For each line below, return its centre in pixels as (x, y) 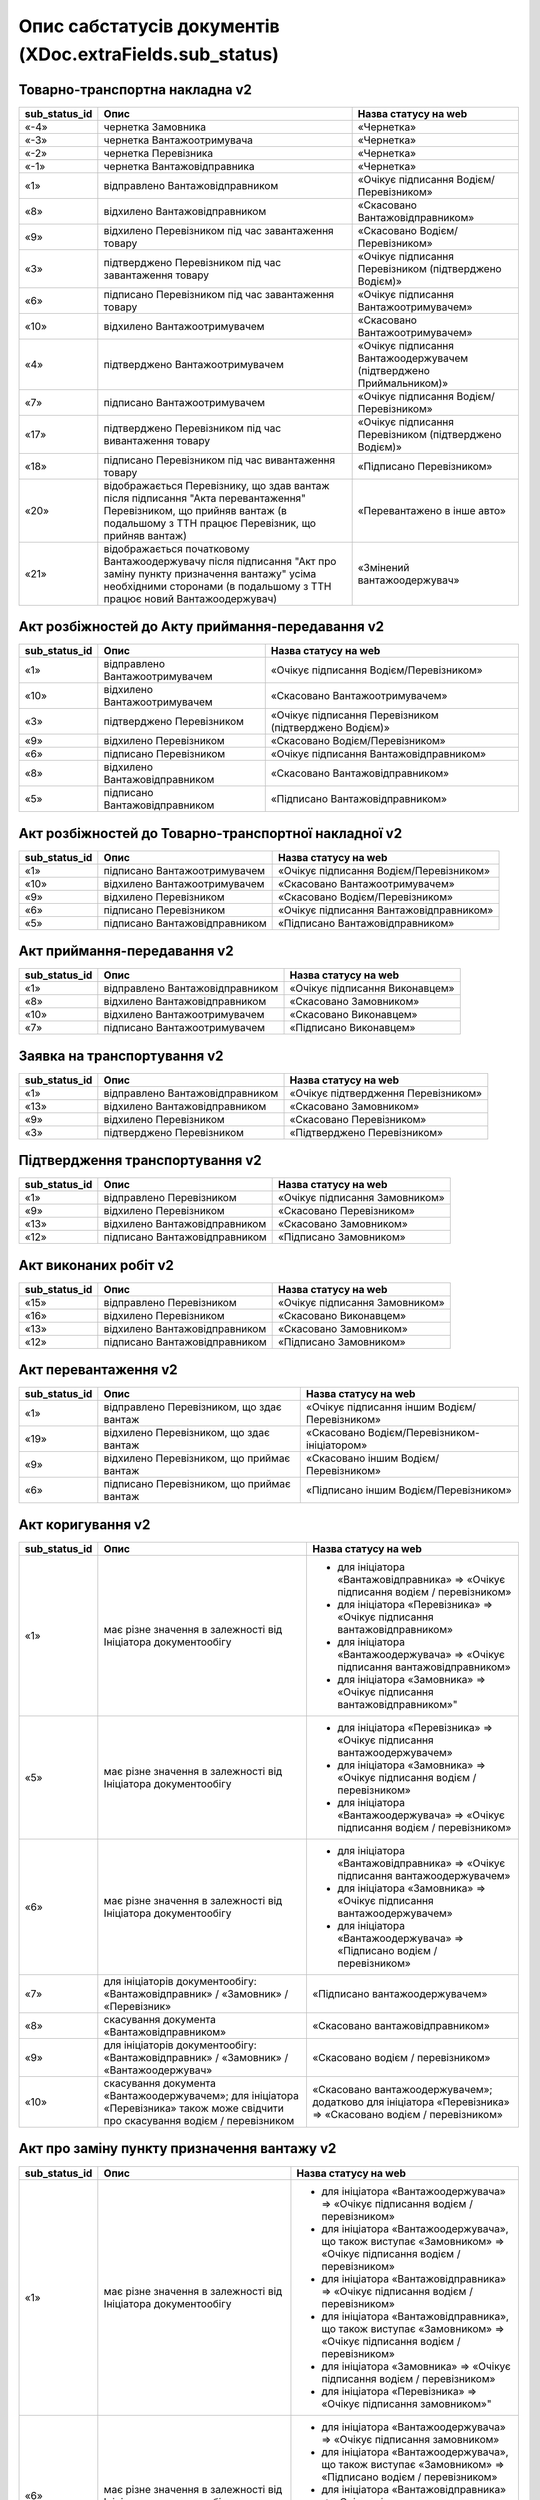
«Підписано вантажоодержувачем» (399, 1993)
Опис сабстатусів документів (149, 26)
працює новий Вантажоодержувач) (190, 598)
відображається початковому (176, 548)
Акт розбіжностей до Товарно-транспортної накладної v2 (210, 833)
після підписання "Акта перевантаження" (205, 498)
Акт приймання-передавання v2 (126, 951)
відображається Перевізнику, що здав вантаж (216, 485)
